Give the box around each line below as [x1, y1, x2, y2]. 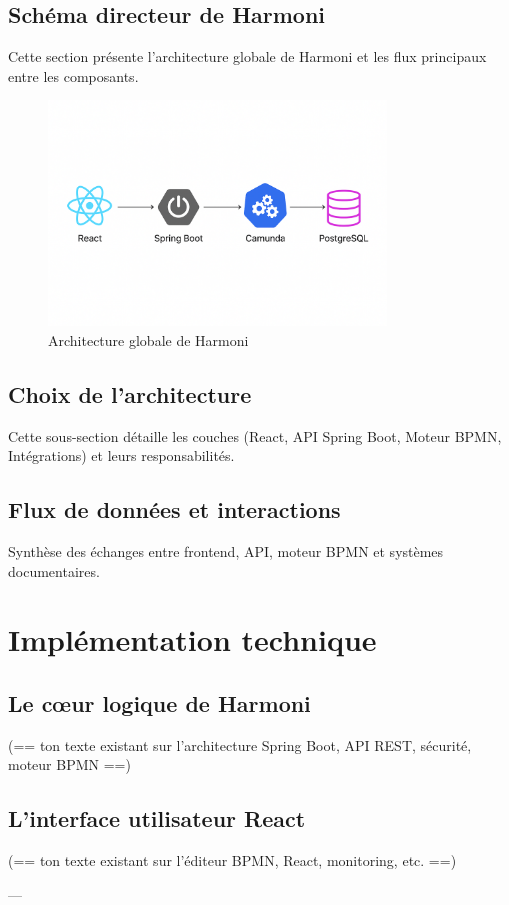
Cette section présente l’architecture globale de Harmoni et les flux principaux [8, 46, 487, 67]
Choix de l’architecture [8, 378, 252, 409]
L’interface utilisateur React [8, 803, 306, 834]
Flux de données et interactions [8, 494, 341, 525]
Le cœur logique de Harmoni [8, 688, 311, 719]
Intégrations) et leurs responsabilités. [8, 445, 235, 466]
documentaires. [8, 560, 100, 581]
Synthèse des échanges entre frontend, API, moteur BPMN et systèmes [8, 541, 444, 562]
